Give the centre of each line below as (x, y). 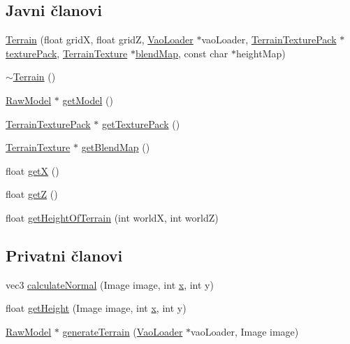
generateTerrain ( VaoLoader (123, 331)
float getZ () (32, 194)
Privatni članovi (64, 255)
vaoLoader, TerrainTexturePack (269, 40)
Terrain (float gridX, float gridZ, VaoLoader (100, 40)
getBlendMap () (116, 147)
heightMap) (261, 53)
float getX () (32, 170)
